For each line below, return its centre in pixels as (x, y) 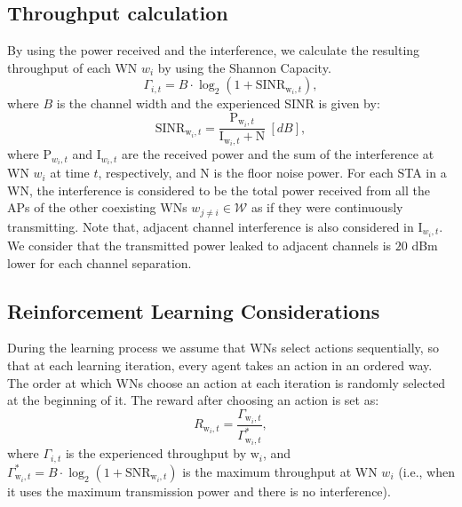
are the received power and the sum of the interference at (278, 154)
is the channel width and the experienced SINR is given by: (218, 103)
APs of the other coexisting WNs (97, 207)
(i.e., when (426, 471)
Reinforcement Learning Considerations (194, 310)
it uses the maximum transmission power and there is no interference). (199, 491)
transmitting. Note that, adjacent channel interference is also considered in (211, 226)
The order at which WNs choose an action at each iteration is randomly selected (227, 382)
